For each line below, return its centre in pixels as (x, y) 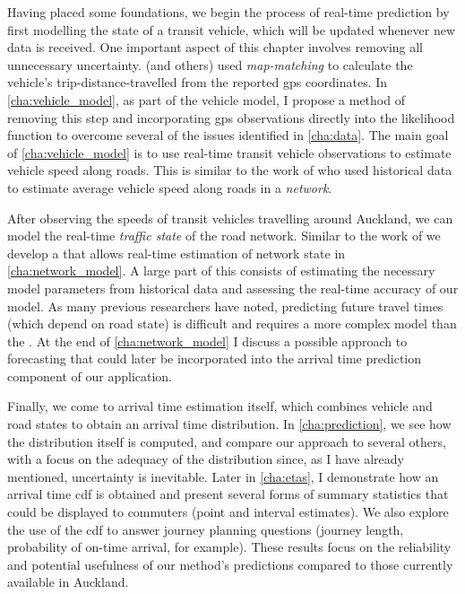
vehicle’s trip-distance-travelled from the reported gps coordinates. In (198, 82)
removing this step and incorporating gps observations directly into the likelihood (231, 117)
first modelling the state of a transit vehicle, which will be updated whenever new (232, 29)
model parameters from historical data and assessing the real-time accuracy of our (233, 288)
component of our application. (90, 376)
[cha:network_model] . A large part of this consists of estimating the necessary (221, 271)
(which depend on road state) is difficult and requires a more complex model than (232, 323)
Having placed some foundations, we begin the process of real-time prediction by (228, 12)
